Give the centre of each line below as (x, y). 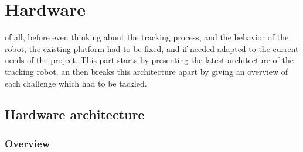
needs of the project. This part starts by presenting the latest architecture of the (149, 60)
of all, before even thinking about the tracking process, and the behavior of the (147, 37)
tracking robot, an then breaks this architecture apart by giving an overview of (147, 71)
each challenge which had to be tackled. (76, 83)
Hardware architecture (75, 114)
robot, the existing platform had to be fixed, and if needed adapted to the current (152, 48)
